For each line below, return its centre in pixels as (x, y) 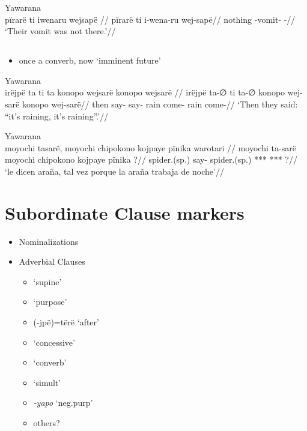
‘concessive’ (54, 342)
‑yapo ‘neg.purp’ (63, 402)
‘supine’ (47, 281)
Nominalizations (49, 241)
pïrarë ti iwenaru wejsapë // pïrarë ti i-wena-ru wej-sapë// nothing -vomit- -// (150, 19)
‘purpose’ (50, 302)
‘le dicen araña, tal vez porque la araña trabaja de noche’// (114, 171)
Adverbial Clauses (52, 261)
